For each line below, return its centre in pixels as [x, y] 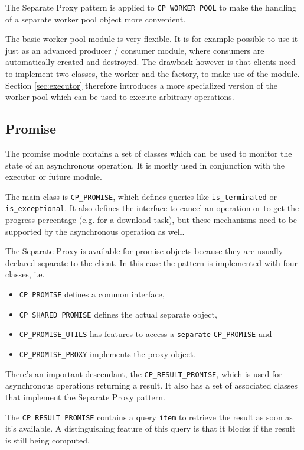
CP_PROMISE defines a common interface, [92, 294]
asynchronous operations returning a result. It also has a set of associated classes [151, 385]
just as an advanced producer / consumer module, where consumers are [135, 50]
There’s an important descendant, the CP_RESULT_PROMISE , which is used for [144, 373]
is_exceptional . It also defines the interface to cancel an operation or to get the [152, 208]
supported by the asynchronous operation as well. [95, 231]
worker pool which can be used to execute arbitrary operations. [120, 97]
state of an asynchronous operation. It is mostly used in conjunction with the [145, 165]
